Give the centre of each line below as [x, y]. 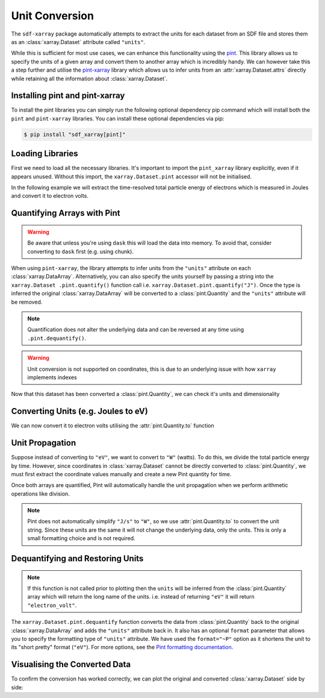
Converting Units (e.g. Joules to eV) [80, 411]
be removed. [27, 302]
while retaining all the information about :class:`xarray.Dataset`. [89, 78]
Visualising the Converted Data [71, 665]
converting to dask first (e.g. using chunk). [80, 251]
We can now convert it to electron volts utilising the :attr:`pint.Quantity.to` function [113, 426]
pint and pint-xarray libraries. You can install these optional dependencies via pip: [118, 118]
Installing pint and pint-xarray [68, 96]
